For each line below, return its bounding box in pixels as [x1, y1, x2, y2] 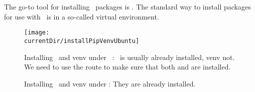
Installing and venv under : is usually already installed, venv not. [24, 51, 235, 62]
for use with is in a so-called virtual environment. [4, 11, 159, 21]
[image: [24, 29, 50, 36]
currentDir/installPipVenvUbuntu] [24, 37, 140, 44]
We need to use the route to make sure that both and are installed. [24, 61, 231, 72]
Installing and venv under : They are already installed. [24, 78, 196, 88]
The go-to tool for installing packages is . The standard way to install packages [4, 1, 251, 11]
